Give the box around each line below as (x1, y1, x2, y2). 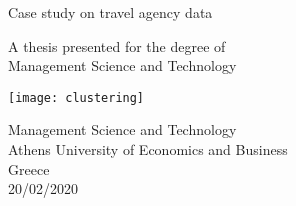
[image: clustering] (8, 90, 145, 105)
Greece (8, 158, 50, 179)
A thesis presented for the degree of (8, 35, 226, 56)
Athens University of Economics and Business (8, 139, 288, 160)
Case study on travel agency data (8, 2, 213, 22)
